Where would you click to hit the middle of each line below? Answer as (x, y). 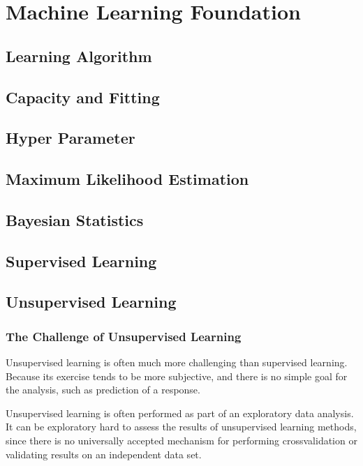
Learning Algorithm (79, 55)
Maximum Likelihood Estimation (127, 179)
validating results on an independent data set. (104, 454)
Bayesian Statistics (75, 219)
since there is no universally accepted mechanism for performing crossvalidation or (181, 441)
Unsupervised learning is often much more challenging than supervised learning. (177, 362)
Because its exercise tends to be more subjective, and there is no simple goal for (177, 376)
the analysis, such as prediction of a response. (103, 390)
